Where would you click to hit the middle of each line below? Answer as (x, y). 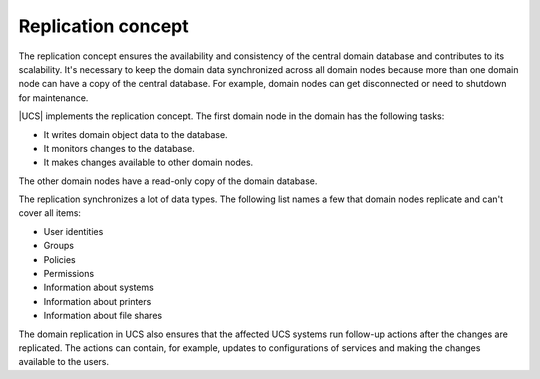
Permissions (69, 274)
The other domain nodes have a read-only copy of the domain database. (168, 181)
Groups (59, 246)
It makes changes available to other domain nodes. (148, 162)
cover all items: (50, 213)
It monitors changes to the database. (119, 148)
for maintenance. (53, 97)
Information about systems (98, 287)
